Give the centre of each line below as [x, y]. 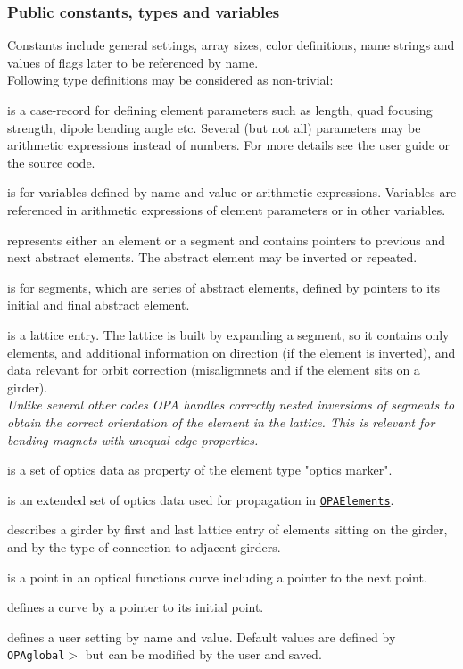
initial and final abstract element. [99, 305]
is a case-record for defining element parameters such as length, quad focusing [220, 110]
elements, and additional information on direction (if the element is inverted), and [231, 352]
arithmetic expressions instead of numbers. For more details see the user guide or [229, 145]
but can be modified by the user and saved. [203, 654]
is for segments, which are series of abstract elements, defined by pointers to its [223, 287]
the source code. [51, 162]
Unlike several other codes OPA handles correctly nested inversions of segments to [231, 405]
